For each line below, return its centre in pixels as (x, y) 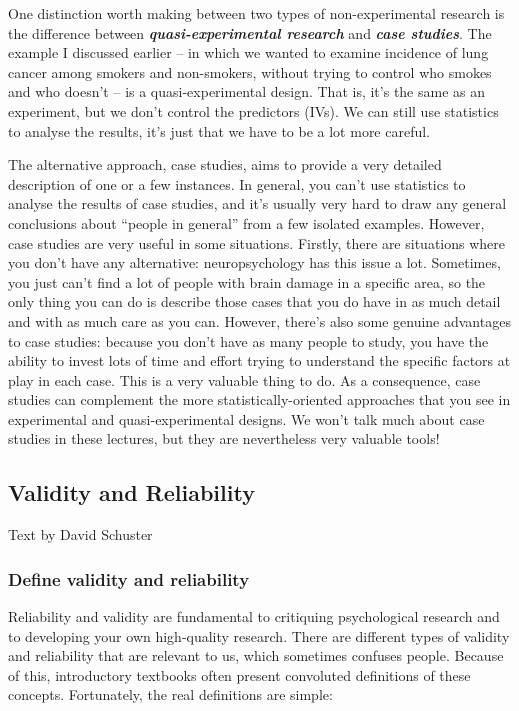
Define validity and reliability (129, 578)
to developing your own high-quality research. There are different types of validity (259, 635)
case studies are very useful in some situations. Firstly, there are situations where (256, 242)
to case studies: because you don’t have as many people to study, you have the (248, 340)
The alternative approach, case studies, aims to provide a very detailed (225, 164)
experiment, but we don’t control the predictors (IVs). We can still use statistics (253, 110)
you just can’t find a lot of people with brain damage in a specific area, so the (247, 281)
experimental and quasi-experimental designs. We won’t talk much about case (246, 418)
